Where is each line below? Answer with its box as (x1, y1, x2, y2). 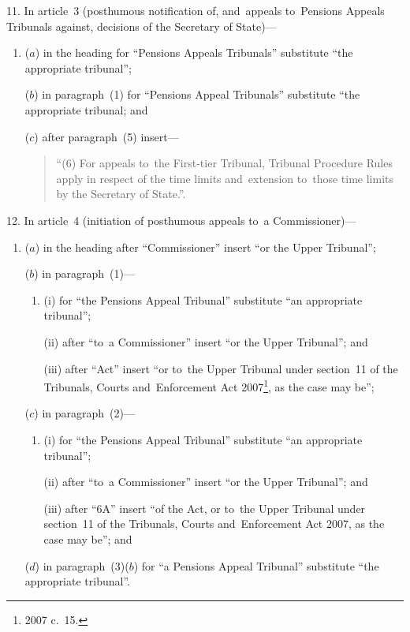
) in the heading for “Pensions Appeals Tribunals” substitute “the (35, 44, 353, 61)
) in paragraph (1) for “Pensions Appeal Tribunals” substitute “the (34, 86, 360, 103)
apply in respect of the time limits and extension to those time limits (56, 170, 393, 186)
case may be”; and (43, 530, 132, 547)
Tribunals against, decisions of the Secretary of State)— (6, 17, 277, 34)
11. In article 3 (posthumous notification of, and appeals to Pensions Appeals (6, 2, 385, 18)
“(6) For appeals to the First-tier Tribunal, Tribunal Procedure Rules (56, 155, 393, 171)
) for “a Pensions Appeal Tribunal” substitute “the (133, 557, 379, 574)
